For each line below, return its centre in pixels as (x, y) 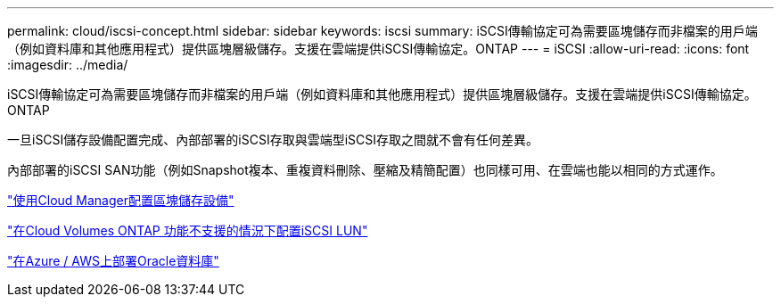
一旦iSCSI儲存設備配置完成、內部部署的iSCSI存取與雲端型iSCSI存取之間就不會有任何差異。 (273, 140)
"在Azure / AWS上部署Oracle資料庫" (113, 261)
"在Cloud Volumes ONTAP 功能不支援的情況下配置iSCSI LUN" (188, 230)
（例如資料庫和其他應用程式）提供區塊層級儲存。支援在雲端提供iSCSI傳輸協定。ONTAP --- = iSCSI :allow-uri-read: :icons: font (378, 49)
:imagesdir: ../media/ (68, 65)
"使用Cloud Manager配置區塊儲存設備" (121, 200)
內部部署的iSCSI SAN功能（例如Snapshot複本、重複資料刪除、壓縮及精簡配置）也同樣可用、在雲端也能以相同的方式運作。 (365, 170)
